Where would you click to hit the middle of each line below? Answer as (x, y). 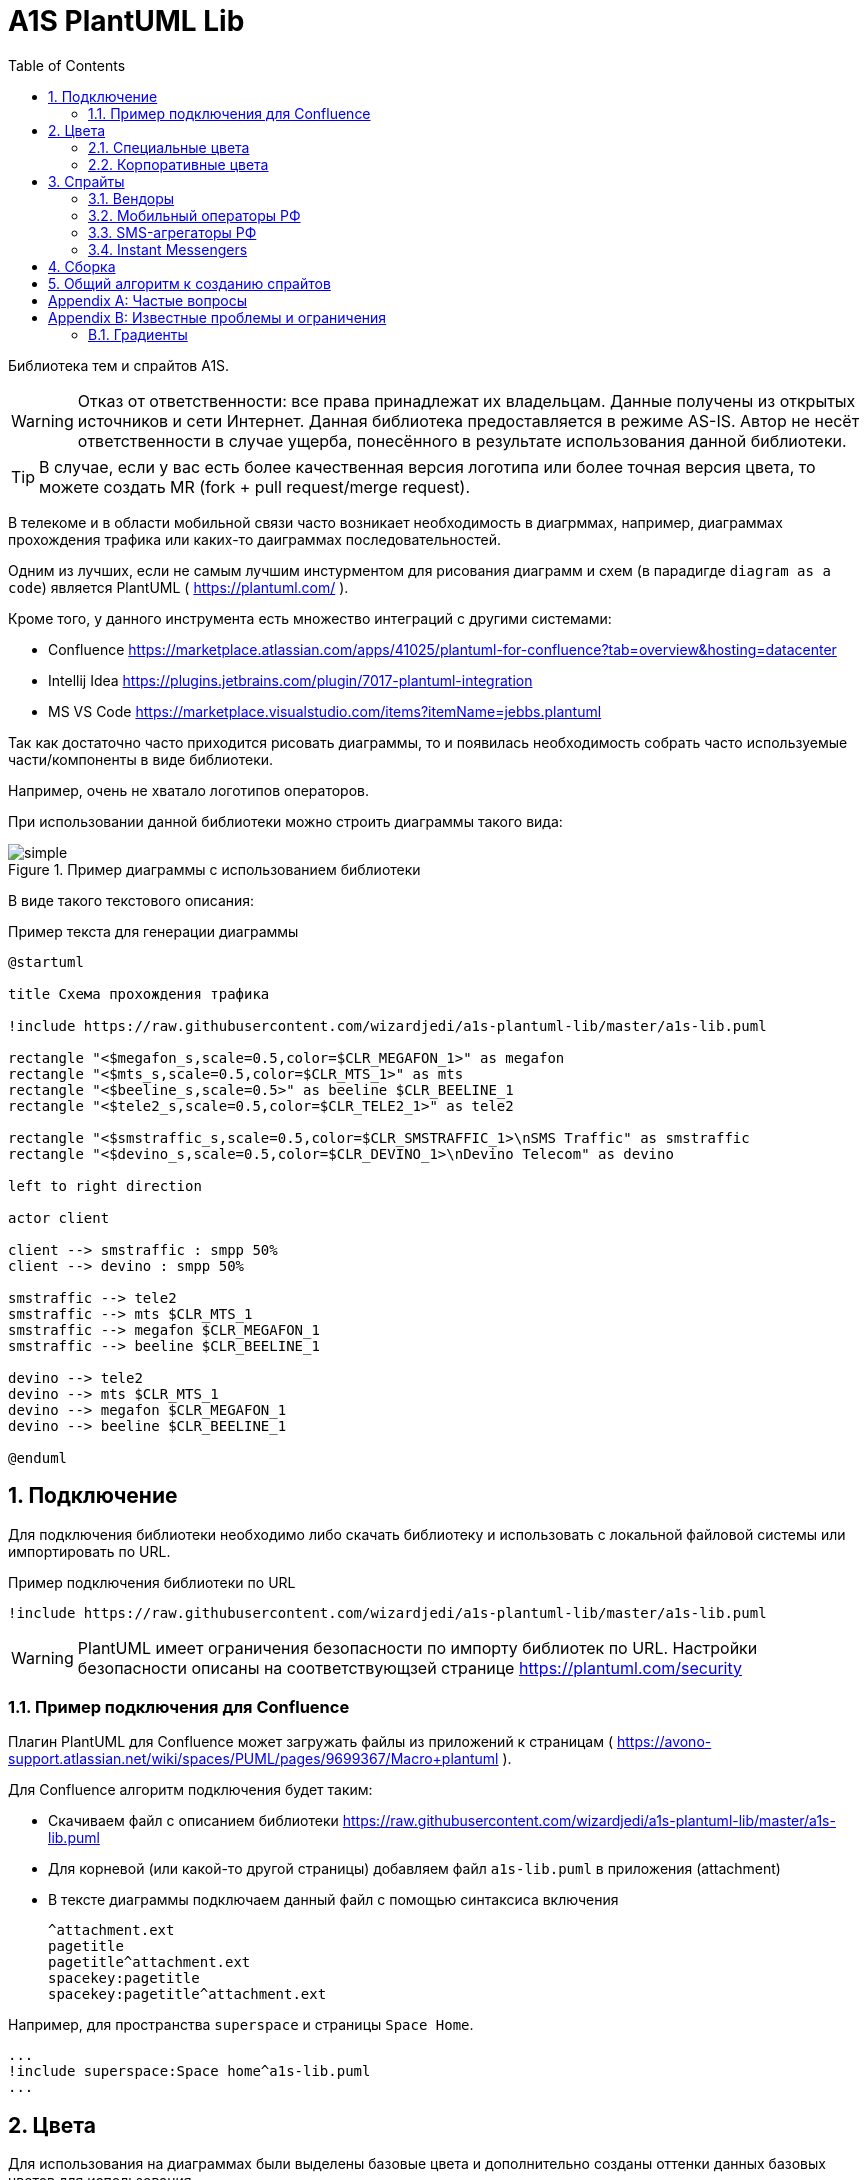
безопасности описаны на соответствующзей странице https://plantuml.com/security (410, 1667)
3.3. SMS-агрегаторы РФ (172, 232)
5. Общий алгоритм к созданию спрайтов (189, 283)
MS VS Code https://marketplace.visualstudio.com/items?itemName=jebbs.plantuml (325, 711)
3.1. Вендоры (131, 198)
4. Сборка (82, 266)
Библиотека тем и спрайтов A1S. (119, 365)
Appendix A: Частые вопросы (147, 300)
